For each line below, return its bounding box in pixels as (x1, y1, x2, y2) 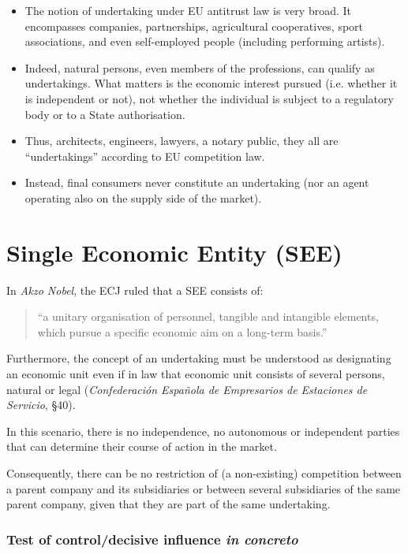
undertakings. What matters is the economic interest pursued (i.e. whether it (24, 75, 398, 91)
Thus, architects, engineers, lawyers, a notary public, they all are (24, 132, 339, 149)
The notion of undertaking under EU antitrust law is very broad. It (24, 2, 352, 18)
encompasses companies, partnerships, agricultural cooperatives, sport (24, 17, 364, 34)
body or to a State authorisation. (24, 106, 185, 122)
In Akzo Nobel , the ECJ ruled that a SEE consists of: (6, 281, 264, 298)
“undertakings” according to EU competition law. (24, 147, 265, 164)
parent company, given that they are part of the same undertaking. (6, 496, 331, 512)
